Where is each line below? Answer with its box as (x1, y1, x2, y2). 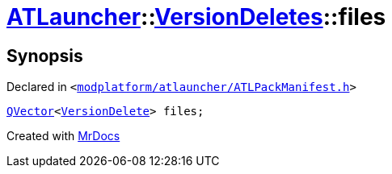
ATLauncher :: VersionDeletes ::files (6, 3, 386, 31)
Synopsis (6, 45, 83, 66)
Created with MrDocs (6, 129, 120, 143)
